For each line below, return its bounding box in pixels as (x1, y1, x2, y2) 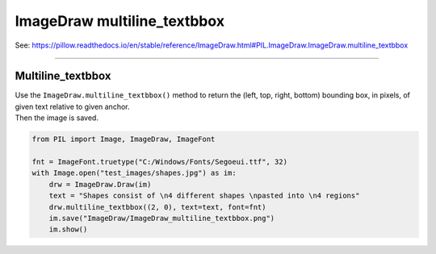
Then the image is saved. (15, 113, 99, 123)
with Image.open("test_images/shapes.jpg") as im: (31, 169, 237, 177)
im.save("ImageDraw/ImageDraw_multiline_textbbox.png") (48, 214, 275, 223)
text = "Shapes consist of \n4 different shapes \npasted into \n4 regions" (48, 191, 360, 201)
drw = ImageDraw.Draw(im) (48, 180, 152, 189)
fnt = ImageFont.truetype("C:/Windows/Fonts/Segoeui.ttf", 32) (31, 157, 288, 166)
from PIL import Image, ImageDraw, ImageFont (31, 135, 216, 144)
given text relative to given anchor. (15, 102, 130, 111)
